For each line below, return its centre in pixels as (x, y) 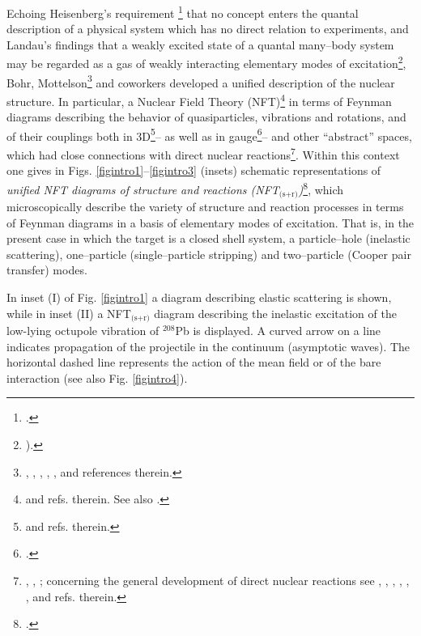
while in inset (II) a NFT (69, 313)
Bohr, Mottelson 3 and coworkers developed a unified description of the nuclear (201, 81)
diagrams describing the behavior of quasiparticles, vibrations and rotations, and (206, 117)
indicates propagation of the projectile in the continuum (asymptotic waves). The (208, 346)
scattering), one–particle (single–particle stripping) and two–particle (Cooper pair (209, 254)
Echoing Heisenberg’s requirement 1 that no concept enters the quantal (183, 12)
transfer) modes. (47, 270)
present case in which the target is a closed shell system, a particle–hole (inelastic (208, 238)
